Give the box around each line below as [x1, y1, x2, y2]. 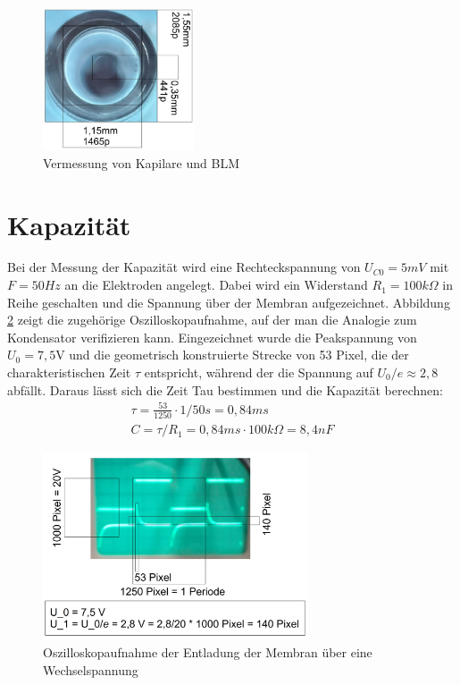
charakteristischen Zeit [7, 363, 131, 382]
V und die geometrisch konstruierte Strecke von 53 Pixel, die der [55, 345, 409, 364]
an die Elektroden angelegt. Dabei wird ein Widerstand [64, 275, 368, 294]
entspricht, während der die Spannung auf [144, 363, 373, 382]
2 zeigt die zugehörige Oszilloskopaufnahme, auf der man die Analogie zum [7, 310, 417, 329]
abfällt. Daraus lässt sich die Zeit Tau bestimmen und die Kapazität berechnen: [7, 380, 443, 399]
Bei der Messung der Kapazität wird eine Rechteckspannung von [7, 258, 361, 276]
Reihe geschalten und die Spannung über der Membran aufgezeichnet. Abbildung [7, 292, 450, 311]
